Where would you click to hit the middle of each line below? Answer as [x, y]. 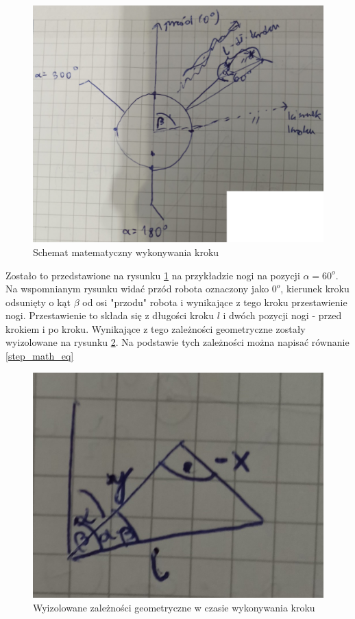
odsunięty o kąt [38, 302]
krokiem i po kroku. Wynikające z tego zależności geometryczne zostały [156, 328]
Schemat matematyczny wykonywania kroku [126, 252]
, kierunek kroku [315, 289]
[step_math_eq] [40, 356]
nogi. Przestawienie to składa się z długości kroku [110, 315]
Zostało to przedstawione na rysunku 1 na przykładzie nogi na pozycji [153, 275]
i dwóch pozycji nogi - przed [282, 315]
